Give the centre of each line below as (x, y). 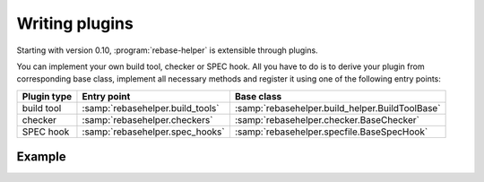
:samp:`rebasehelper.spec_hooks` (153, 132)
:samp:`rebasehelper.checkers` (147, 119)
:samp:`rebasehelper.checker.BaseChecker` (327, 119)
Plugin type (47, 96)
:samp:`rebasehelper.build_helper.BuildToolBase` (337, 108)
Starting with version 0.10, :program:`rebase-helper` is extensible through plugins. (167, 50)
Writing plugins (75, 23)
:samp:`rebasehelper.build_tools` (151, 108)
